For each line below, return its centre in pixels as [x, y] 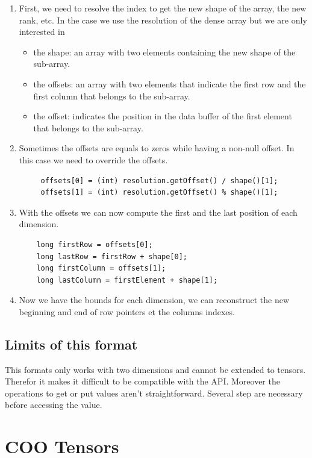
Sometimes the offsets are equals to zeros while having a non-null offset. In [157, 148]
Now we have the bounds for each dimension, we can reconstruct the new [154, 300]
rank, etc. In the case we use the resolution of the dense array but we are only [163, 20]
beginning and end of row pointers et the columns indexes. [127, 311]
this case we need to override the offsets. [93, 159]
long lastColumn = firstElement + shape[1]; [127, 280]
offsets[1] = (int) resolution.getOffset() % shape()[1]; [159, 193]
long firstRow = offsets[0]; [95, 244]
